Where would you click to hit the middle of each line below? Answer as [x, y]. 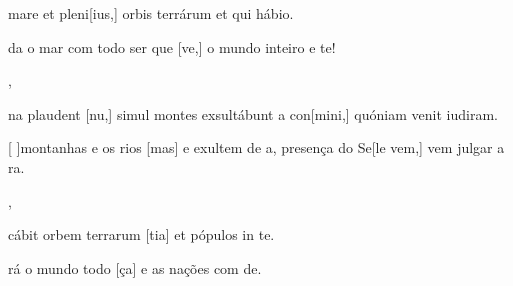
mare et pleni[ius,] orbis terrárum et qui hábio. [151, 13]
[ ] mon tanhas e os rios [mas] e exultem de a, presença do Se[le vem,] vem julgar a [256, 147]
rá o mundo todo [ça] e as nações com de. [135, 267]
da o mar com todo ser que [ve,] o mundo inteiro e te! [172, 46]
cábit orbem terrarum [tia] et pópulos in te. [141, 234]
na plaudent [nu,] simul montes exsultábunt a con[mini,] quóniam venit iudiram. [253, 113]
